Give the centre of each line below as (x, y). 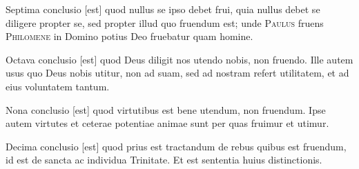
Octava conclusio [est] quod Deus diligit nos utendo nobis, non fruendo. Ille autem (179, 59)
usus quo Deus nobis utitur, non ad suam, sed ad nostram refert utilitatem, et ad (177, 73)
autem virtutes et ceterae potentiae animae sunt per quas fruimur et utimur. (167, 123)
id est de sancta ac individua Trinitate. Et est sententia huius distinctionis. (164, 160)
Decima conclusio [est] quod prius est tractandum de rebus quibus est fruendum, (176, 146)
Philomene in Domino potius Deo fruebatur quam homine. (129, 36)
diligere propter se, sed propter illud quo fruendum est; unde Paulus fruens (165, 22)
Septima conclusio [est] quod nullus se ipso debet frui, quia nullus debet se (163, 9)
